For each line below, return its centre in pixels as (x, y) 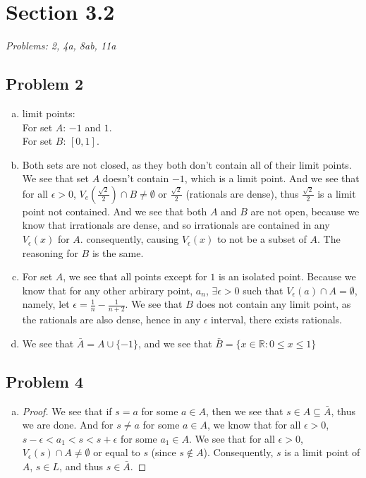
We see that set (56, 178)
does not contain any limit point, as (274, 304)
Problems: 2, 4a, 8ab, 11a (61, 46)
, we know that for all (254, 425)
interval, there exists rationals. (276, 319)
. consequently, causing (129, 239)
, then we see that (245, 411)
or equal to (117, 452)
